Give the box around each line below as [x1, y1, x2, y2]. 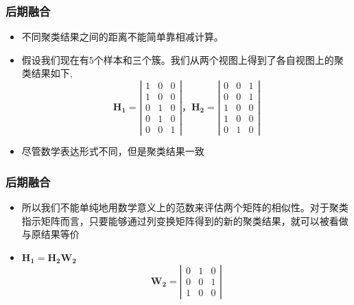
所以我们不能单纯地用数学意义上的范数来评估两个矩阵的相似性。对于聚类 [21, 200, 349, 215]
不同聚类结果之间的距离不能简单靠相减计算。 [21, 29, 224, 44]
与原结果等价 [21, 227, 80, 241]
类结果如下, [21, 66, 73, 80]
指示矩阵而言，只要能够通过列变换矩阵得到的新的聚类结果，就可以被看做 [21, 213, 349, 228]
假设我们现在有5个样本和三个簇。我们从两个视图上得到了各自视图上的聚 [21, 52, 344, 66]
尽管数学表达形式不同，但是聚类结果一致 [21, 144, 204, 158]
